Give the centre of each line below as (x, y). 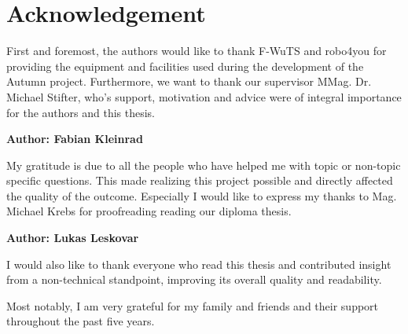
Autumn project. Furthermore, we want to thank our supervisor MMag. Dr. (189, 81)
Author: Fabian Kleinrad (75, 139)
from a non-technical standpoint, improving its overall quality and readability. (194, 279)
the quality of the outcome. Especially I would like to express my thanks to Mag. (202, 195)
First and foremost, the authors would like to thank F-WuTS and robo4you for (197, 51)
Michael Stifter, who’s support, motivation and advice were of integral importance (204, 96)
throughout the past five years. (81, 321)
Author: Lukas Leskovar (73, 238)
